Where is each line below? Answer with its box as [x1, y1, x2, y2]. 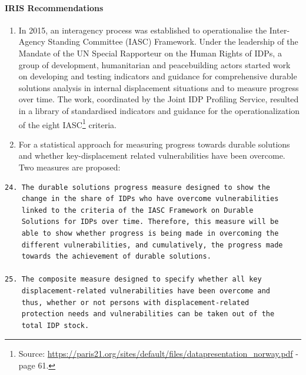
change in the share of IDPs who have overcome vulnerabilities [21, 195, 279, 203]
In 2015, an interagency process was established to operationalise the [18, 24, 267, 36]
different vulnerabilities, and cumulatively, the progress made [21, 240, 283, 249]
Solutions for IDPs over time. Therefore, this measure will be [21, 217, 279, 226]
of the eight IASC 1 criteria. [18, 116, 117, 130]
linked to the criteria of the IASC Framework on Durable [21, 206, 254, 215]
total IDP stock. [21, 321, 89, 330]
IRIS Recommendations [5, 1, 104, 14]
